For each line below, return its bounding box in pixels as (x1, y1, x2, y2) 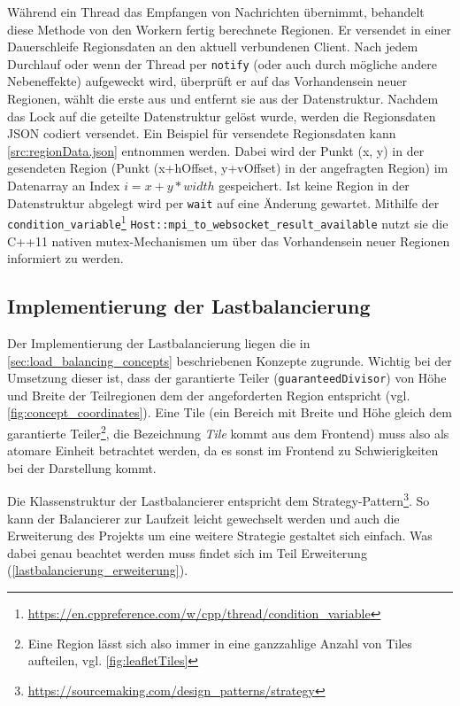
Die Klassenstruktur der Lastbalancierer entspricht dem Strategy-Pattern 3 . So (7, 489, 430, 510)
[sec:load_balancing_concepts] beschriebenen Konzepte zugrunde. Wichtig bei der (7, 351, 452, 369)
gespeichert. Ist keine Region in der (218, 176, 410, 194)
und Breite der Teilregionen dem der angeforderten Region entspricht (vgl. (7, 385, 410, 404)
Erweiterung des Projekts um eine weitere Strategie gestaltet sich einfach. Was (7, 526, 433, 545)
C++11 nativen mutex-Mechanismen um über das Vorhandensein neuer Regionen (7, 231, 450, 250)
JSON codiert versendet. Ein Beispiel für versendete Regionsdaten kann (7, 124, 396, 143)
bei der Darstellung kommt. (7, 458, 157, 477)
